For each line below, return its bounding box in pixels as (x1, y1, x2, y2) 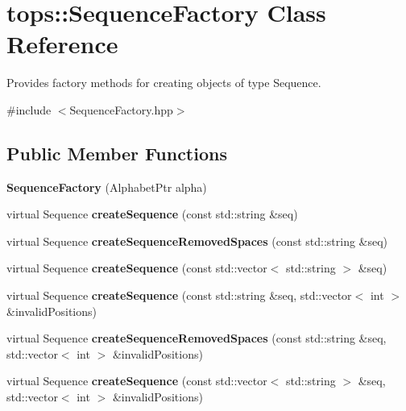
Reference (6, 27, 118, 60)
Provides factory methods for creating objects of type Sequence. (6, 74, 321, 91)
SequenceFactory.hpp (69, 101, 173, 118)
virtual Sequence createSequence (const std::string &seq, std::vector (6, 287, 352, 304)
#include (6, 101, 52, 118)
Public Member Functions (6, 140, 227, 165)
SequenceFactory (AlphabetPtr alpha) (6, 178, 207, 195)
